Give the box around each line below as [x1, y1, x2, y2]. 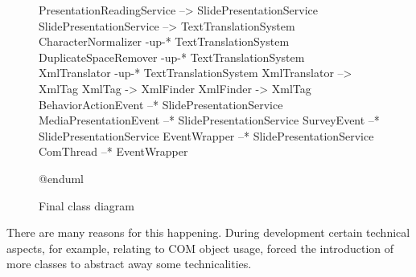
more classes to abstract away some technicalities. [6, 255, 252, 272]
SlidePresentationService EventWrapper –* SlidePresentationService [39, 127, 374, 144]
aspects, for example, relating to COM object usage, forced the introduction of [6, 239, 394, 256]
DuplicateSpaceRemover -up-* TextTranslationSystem [39, 48, 305, 65]
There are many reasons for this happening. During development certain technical [6, 224, 410, 241]
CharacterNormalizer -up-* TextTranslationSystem [39, 33, 290, 50]
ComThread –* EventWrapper [39, 143, 188, 160]
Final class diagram [39, 197, 134, 214]
